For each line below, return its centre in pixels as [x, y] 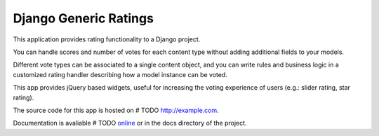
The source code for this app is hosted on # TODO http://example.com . [116, 110]
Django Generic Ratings [84, 18]
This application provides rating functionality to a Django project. [107, 39]
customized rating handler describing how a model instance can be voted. [120, 74]
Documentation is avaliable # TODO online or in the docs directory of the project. [130, 123]
